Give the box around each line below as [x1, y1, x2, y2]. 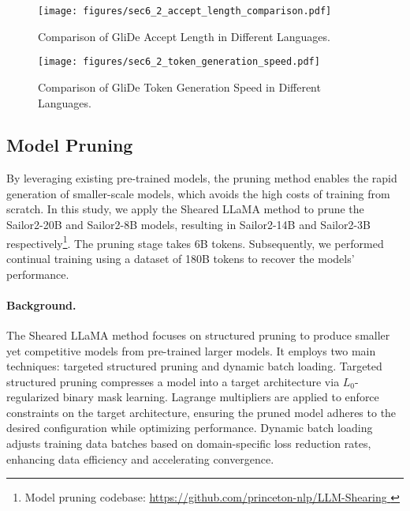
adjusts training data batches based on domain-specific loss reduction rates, [6, 435, 371, 452]
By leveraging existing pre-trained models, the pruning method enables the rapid [6, 170, 397, 186]
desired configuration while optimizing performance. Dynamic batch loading [6, 419, 373, 436]
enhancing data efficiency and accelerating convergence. [6, 450, 274, 467]
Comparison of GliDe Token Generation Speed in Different [38, 78, 321, 95]
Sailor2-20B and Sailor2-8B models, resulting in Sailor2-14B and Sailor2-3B [6, 216, 371, 233]
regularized [6, 389, 59, 405]
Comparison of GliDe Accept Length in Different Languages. [38, 28, 330, 44]
